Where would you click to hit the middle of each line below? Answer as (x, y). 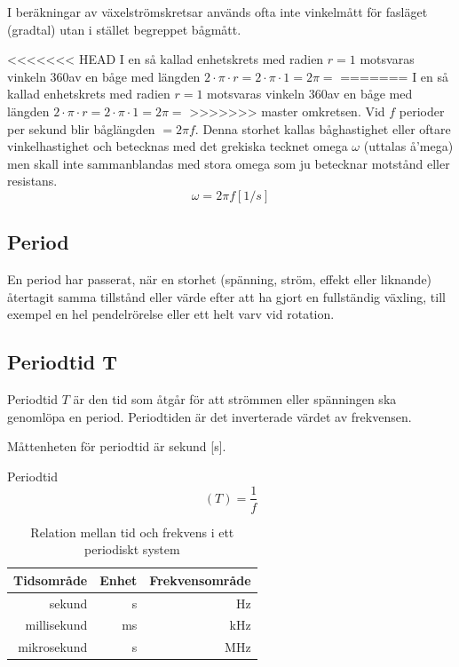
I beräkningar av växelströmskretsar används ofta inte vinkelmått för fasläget (218, 12)
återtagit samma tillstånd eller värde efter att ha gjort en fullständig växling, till (226, 296)
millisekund (56, 625)
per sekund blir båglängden (81, 128)
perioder (422, 111)
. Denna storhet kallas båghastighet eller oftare (323, 128)
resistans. (32, 181)
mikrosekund (53, 647)
